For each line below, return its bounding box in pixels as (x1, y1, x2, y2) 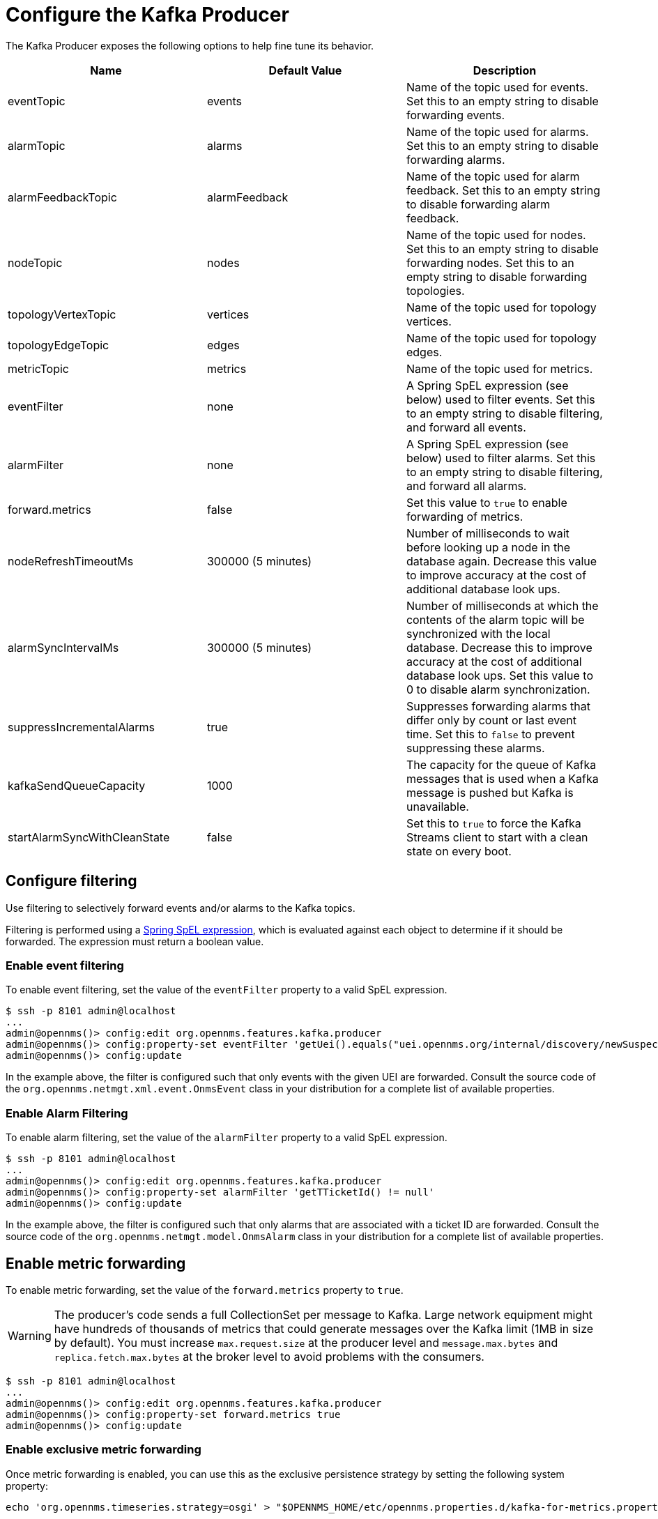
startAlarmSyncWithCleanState (8, 830, 170, 844)
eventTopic (8, 93, 66, 108)
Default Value (268, 63, 342, 77)
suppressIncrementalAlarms (8, 719, 155, 734)
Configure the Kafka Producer (6, 3, 289, 26)
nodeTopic (8, 255, 63, 270)
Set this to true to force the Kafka (406, 816, 581, 830)
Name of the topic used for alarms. (406, 124, 589, 139)
